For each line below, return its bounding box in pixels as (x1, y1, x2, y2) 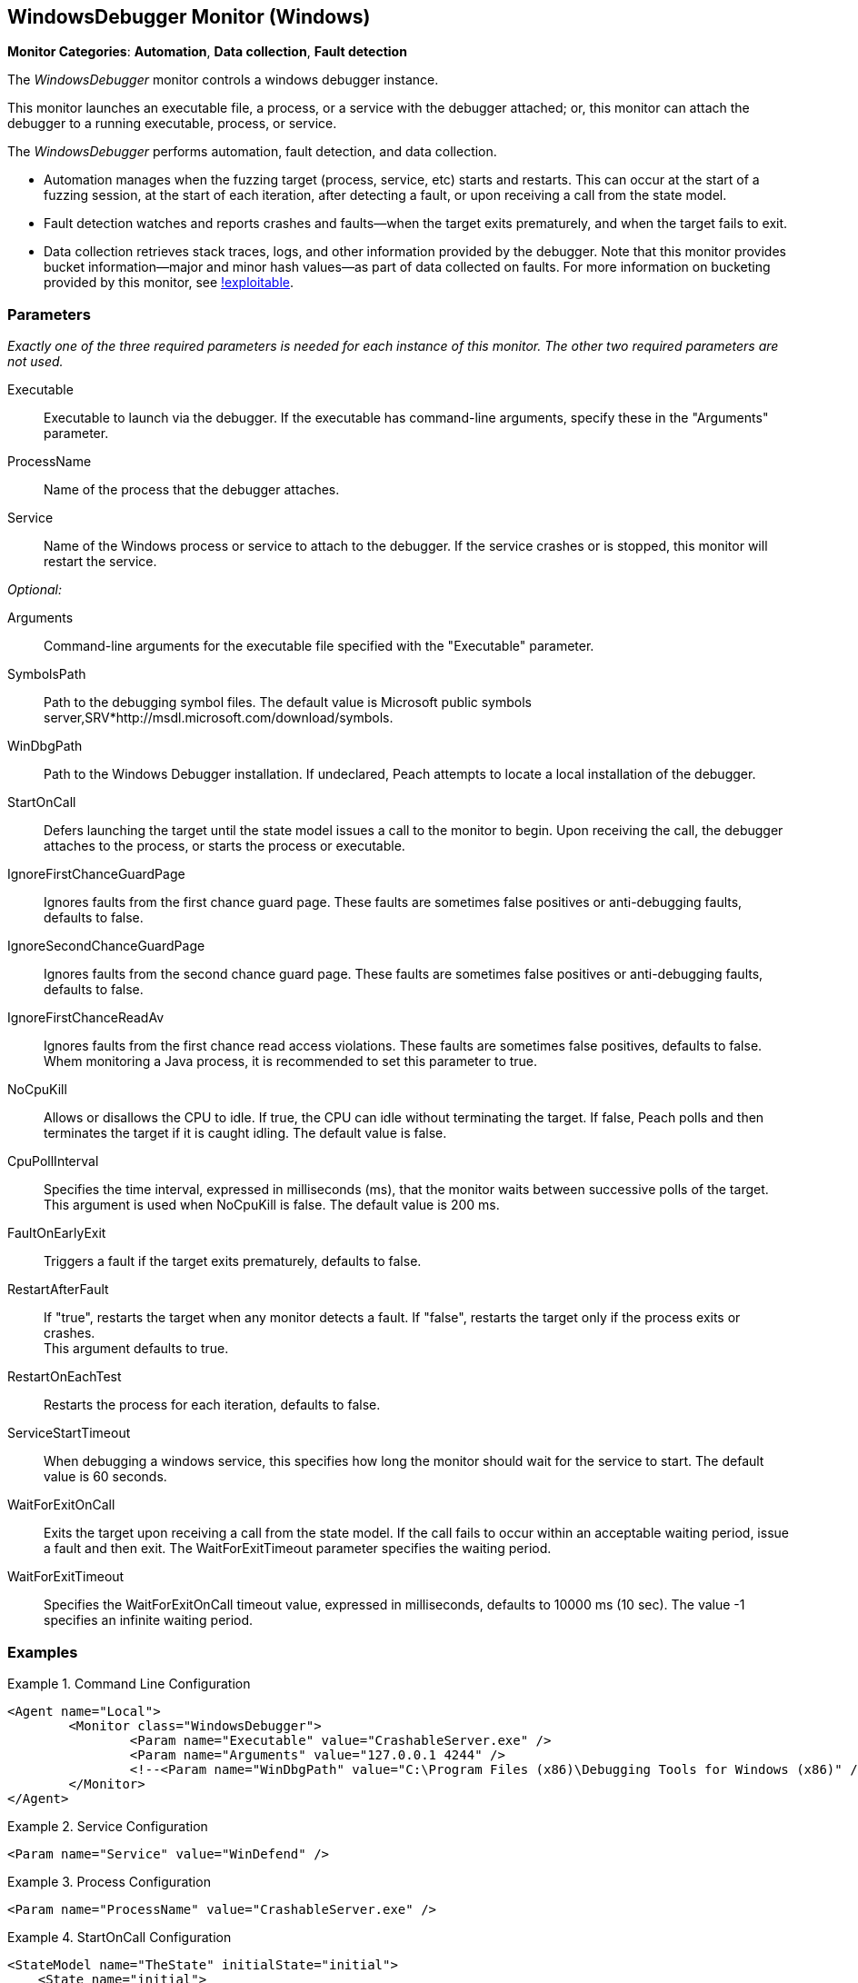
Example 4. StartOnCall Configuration (7, 1928, 232, 1945)
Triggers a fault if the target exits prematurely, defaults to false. (44, 1253, 422, 1270)
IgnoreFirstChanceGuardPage (7, 866, 185, 882)
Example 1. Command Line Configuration (7, 1675, 251, 1691)
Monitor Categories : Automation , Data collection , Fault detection (7, 44, 407, 60)
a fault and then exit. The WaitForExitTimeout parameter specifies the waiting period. (44, 1540, 552, 1557)
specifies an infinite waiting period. (44, 1612, 254, 1629)
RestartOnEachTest (7, 1369, 122, 1385)
